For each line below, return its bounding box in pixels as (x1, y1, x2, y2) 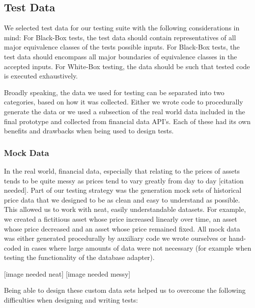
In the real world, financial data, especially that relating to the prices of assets (4, 165, 240, 176)
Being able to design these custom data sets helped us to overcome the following (4, 285, 246, 295)
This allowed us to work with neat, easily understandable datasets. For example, (4, 204, 246, 214)
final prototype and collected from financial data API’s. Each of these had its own (4, 116, 251, 126)
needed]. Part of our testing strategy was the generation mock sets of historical (4, 185, 242, 195)
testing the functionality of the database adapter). (4, 252, 155, 262)
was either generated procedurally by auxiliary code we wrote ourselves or (4, 233, 227, 243)
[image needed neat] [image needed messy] (4, 268, 131, 279)
